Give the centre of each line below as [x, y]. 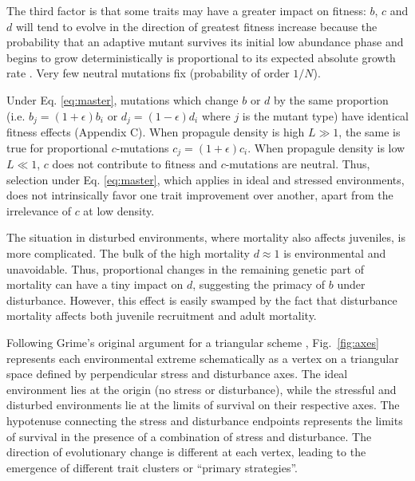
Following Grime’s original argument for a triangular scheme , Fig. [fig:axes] [193, 342]
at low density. [119, 210]
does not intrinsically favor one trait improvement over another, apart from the [200, 195]
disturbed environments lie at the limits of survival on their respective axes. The [203, 405]
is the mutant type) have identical [325, 115]
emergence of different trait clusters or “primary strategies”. [152, 467]
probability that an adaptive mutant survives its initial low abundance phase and [205, 42]
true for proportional [57, 147]
